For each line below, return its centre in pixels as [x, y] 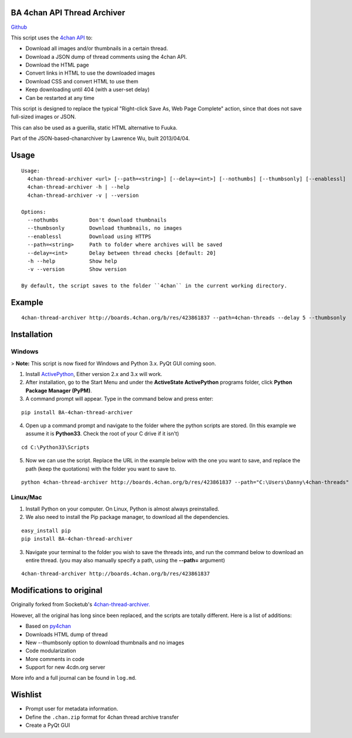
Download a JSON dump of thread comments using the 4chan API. [106, 56]
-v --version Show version [77, 269]
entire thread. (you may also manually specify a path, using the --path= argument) [125, 561]
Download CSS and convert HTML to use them [82, 81]
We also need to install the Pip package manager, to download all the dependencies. [128, 517]
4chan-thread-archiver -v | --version [83, 195]
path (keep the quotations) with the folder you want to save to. [101, 469]
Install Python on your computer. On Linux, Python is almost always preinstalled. [122, 509]
